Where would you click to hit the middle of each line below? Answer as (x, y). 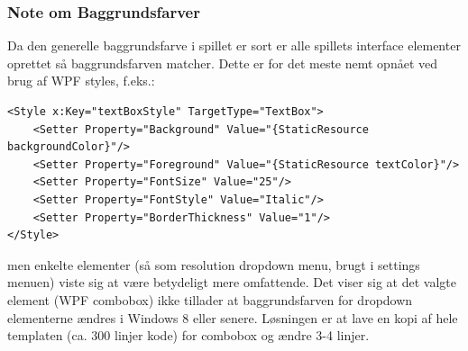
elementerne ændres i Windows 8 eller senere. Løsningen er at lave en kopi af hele (233, 317)
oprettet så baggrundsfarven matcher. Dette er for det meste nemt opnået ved (223, 63)
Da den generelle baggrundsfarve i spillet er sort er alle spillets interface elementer (234, 45)
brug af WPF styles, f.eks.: (81, 81)
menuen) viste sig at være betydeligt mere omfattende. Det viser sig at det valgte (232, 282)
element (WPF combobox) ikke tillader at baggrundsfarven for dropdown (210, 299)
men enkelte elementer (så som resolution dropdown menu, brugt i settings (214, 264)
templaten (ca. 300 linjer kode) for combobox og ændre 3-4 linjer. (188, 335)
